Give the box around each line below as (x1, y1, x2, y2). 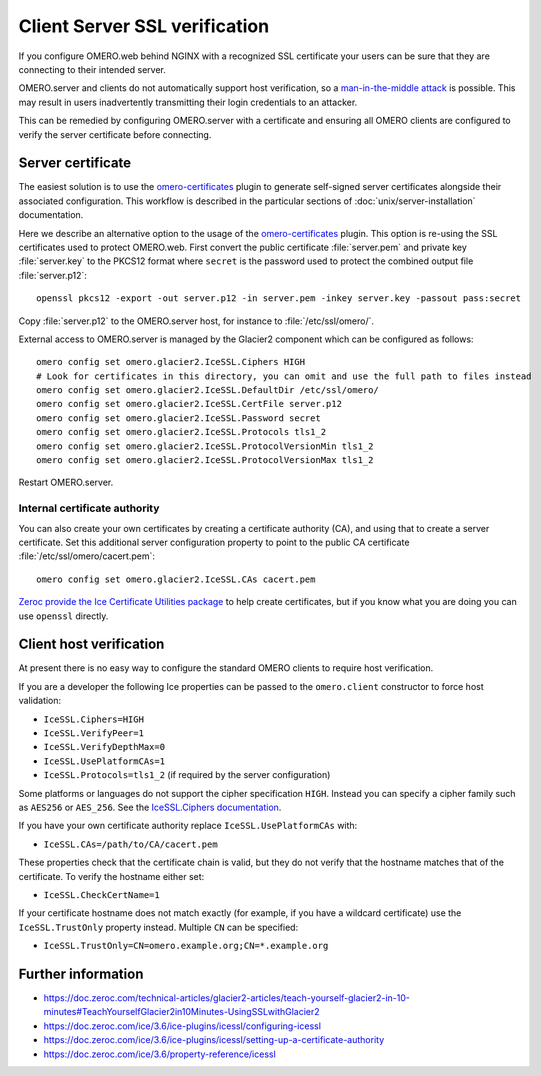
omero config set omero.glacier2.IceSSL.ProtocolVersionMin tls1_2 (36, 440, 374, 452)
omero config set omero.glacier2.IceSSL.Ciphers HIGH (36, 356, 305, 368)
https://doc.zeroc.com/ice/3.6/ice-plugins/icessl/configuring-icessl (43, 1020, 322, 1032)
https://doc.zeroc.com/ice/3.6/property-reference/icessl (43, 1048, 277, 1060)
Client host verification (18, 636, 165, 653)
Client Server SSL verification (18, 15, 270, 37)
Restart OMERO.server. (18, 476, 114, 489)
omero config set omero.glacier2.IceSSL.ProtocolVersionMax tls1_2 (36, 455, 374, 466)
